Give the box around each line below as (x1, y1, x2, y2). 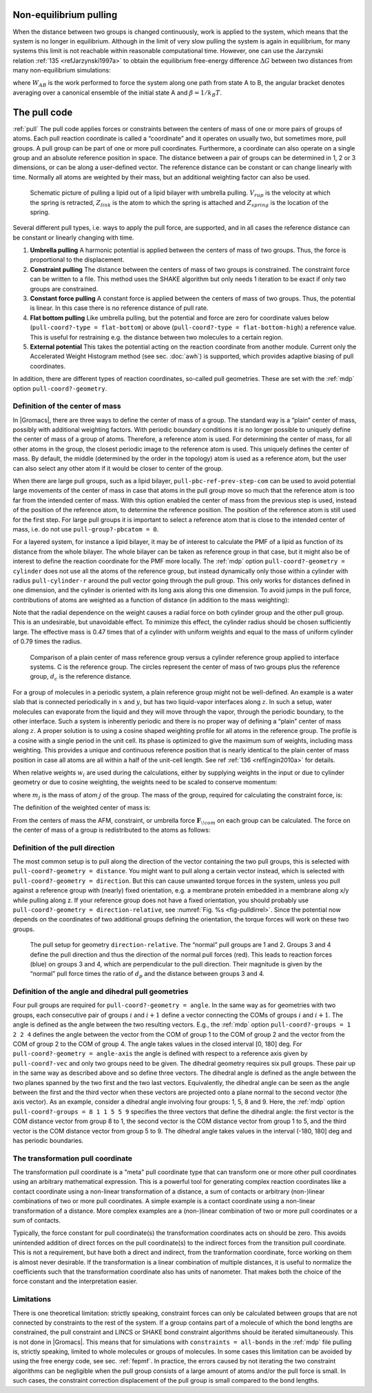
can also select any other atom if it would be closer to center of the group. (12, 464, 223, 472)
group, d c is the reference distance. (30, 672, 132, 683)
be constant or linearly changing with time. (12, 233, 134, 242)
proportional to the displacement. (30, 255, 125, 264)
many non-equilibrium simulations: (12, 66, 112, 75)
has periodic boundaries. (12, 1136, 84, 1144)
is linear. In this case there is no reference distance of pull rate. (30, 304, 209, 312)
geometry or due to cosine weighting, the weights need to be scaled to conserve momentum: (12, 778, 278, 786)
